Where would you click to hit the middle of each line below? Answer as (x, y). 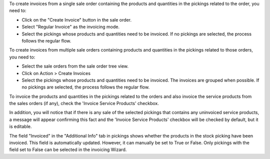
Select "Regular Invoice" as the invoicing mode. (71, 27)
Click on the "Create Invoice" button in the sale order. (77, 19)
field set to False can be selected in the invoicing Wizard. (68, 149)
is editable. (20, 126)
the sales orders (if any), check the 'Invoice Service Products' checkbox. (84, 103)
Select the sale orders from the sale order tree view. (75, 66)
